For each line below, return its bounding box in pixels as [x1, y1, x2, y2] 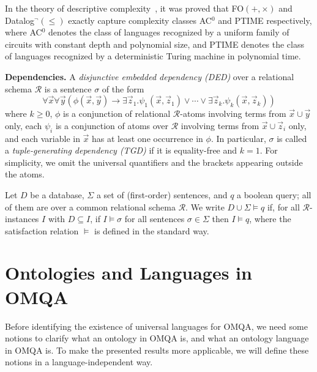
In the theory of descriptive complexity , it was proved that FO [5, 2, 244, 14]
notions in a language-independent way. [5, 355, 153, 368]
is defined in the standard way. [94, 224, 209, 237]
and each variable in [5, 132, 80, 144]
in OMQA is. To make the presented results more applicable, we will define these [5, 343, 309, 356]
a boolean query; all [237, 188, 311, 201]
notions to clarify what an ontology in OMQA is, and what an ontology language [5, 332, 309, 344]
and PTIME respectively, [218, 13, 312, 26]
